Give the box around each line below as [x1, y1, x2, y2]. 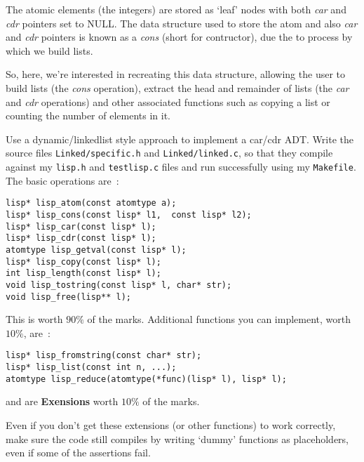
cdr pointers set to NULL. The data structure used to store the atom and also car [6, 15, 358, 30]
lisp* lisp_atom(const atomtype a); [6, 198, 177, 209]
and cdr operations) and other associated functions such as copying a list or [6, 94, 330, 109]
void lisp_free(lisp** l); [6, 291, 131, 302]
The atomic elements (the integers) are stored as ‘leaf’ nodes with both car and [6, 2, 346, 16]
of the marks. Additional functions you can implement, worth [87, 312, 351, 326]
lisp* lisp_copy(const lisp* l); [6, 256, 161, 267]
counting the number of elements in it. [6, 108, 171, 123]
